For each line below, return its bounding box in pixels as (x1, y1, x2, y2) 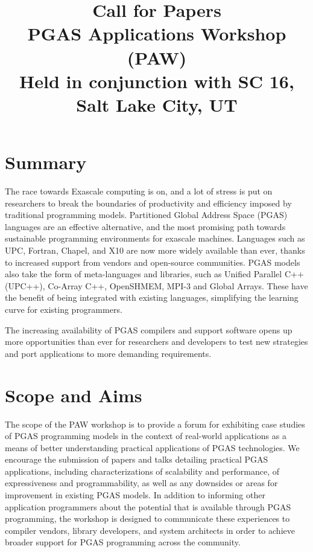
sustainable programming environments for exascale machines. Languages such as (5, 232, 305, 245)
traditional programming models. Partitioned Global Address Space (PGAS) (5, 208, 288, 221)
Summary (5, 150, 87, 175)
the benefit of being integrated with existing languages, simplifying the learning (5, 291, 299, 304)
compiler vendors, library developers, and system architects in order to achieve (5, 524, 295, 536)
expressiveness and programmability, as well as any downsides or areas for (5, 477, 278, 489)
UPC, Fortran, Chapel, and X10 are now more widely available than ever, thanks (5, 244, 305, 257)
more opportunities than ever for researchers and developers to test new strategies (5, 335, 308, 348)
